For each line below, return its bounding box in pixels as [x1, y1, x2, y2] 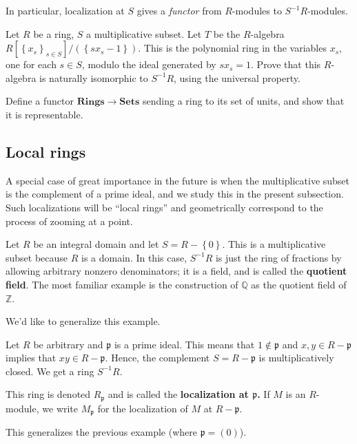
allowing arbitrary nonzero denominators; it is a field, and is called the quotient [6, 264, 347, 278]
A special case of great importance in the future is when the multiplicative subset [6, 173, 350, 187]
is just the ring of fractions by [215, 250, 342, 264]
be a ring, [33, 26, 74, 41]
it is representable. [6, 107, 83, 121]
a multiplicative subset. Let [86, 26, 202, 41]
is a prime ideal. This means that [114, 337, 255, 351]
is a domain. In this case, [81, 250, 187, 264]
